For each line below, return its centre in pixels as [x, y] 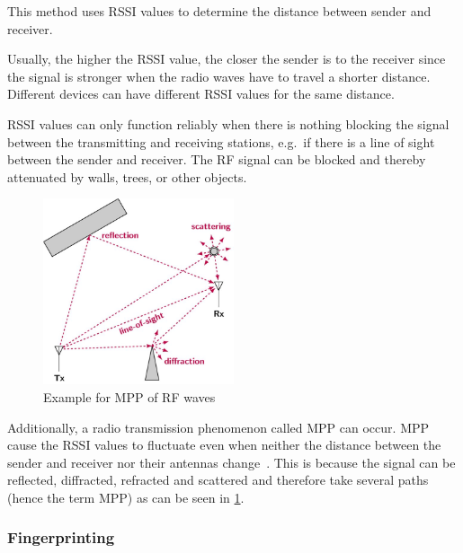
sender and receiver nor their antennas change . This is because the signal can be [231, 462]
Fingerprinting [61, 537]
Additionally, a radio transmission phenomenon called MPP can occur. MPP [218, 427]
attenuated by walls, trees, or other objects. [127, 176]
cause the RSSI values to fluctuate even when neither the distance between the [224, 445]
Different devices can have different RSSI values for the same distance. [201, 94]
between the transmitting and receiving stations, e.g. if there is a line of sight [221, 141]
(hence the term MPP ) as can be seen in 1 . [126, 497]
